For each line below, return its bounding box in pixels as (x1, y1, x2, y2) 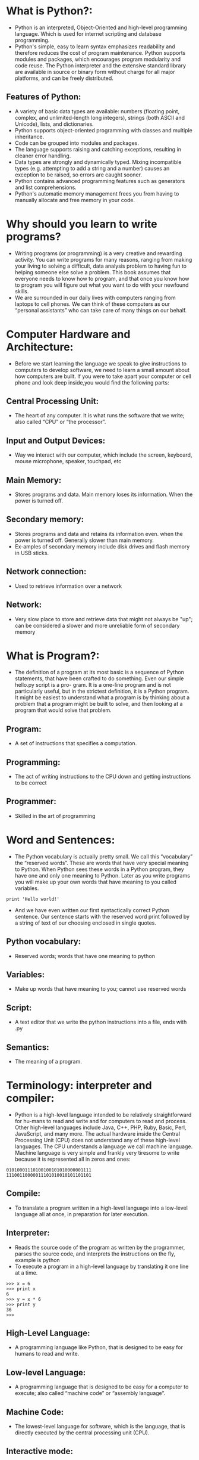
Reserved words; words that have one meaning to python (14, 952, 156, 959)
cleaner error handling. (14, 152, 71, 159)
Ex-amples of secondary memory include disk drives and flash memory (14, 543, 190, 550)
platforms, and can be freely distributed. (14, 75, 114, 82)
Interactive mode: (6, 1446, 73, 1456)
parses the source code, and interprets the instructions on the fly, (14, 1250, 176, 1257)
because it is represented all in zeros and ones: (14, 1155, 131, 1163)
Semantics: (6, 1042, 49, 1052)
